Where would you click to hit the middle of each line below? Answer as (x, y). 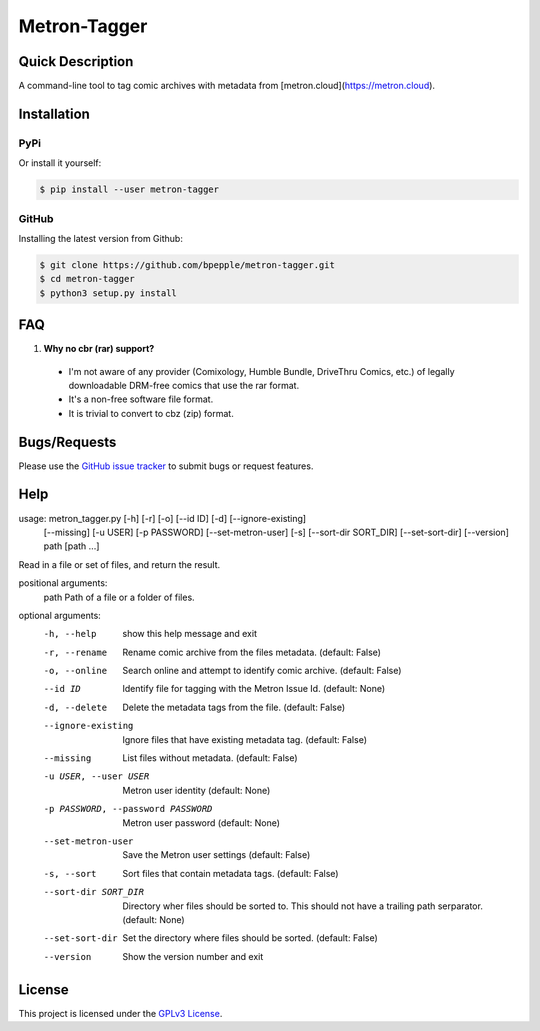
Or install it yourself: (60, 163)
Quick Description (76, 61)
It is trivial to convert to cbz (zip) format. (151, 413)
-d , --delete (75, 707)
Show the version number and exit (193, 956)
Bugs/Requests (67, 441)
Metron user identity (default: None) (196, 790)
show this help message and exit (189, 634)
